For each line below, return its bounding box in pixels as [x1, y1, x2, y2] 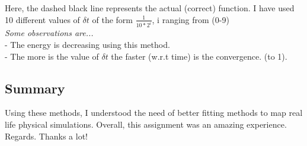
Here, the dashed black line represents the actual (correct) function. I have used [5, 2, 295, 14]
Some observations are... [5, 27, 94, 39]
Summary [5, 79, 65, 97]
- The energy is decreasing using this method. [5, 38, 170, 51]
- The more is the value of [5, 50, 99, 62]
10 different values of [5, 13, 80, 25]
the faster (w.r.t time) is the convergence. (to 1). [111, 50, 287, 62]
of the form [92, 13, 133, 25]
